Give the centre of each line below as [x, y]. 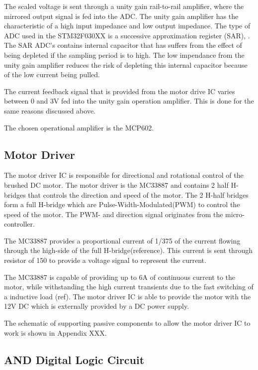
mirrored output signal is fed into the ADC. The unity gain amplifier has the [121, 16]
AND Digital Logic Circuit [74, 359]
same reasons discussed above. [50, 110]
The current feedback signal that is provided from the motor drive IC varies [120, 91]
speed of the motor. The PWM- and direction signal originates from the [114, 214]
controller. [19, 224]
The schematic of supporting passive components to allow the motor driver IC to [127, 323]
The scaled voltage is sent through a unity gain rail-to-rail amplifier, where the [124, 6]
